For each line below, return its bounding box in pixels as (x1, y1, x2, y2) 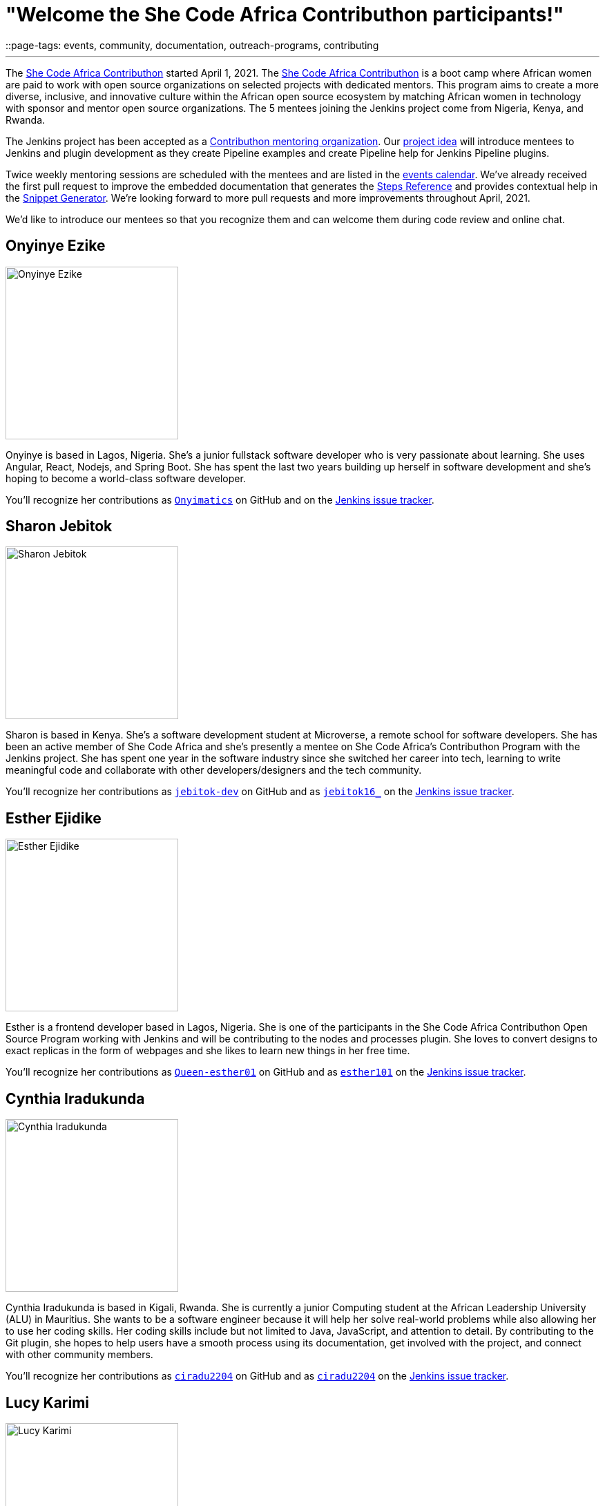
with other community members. (6, 1348, 153, 1361)
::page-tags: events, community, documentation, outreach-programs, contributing (6, 39, 379, 51)
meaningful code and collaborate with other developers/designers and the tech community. (6, 764, 422, 776)
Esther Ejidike (6, 809, 102, 827)
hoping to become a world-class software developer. (6, 472, 246, 484)
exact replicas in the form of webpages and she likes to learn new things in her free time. (6, 1045, 410, 1057)
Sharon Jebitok (6, 517, 113, 535)
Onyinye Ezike (6, 237, 106, 255)
